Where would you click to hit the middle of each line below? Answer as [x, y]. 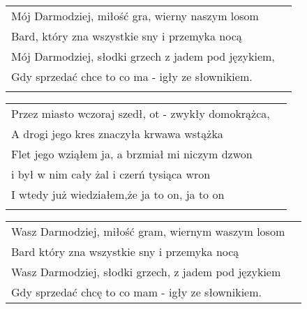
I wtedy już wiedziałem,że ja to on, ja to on [118, 194]
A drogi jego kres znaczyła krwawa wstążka [117, 134]
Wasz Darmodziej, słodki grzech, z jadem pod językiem [146, 272]
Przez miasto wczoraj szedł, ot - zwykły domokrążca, [141, 113]
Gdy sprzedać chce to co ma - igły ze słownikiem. [132, 76]
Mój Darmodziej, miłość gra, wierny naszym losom [135, 16]
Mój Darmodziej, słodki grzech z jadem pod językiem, [143, 56]
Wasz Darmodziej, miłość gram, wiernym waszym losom [148, 231]
